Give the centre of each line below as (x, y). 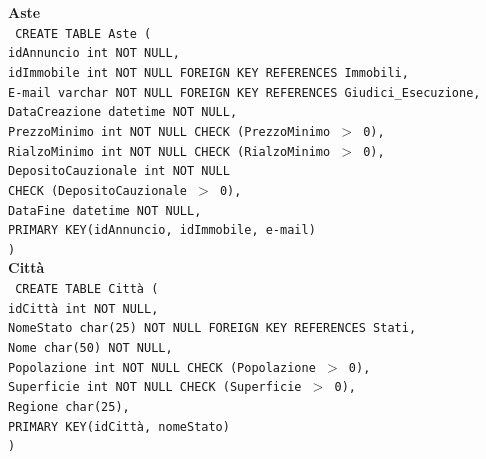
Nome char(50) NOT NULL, (90, 348)
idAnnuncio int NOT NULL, (94, 53)
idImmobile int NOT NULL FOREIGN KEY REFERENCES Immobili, (208, 72)
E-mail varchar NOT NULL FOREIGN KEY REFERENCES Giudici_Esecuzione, (244, 92)
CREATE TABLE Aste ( (83, 33)
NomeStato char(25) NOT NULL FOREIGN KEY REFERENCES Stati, (212, 328)
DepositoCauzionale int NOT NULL (119, 171)
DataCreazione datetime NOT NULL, (123, 112)
